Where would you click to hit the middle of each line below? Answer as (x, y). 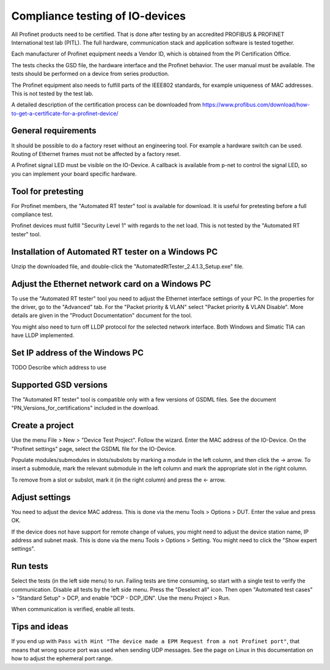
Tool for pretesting (47, 191)
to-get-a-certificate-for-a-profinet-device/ (65, 113)
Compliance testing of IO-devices (99, 16)
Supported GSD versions (60, 385)
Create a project (43, 426)
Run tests (30, 566)
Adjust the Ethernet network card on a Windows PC (111, 284)
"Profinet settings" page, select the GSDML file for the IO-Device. (94, 449)
